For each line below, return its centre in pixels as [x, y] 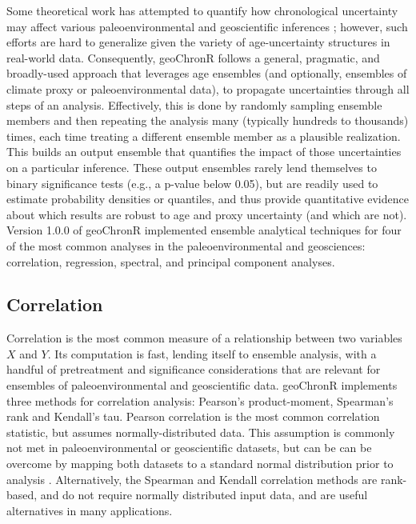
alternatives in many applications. [90, 510]
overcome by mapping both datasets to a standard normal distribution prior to [200, 464]
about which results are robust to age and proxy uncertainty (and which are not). [207, 214]
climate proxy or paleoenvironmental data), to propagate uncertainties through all [208, 88]
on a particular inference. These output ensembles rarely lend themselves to [192, 167]
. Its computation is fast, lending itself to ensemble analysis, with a [212, 353]
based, [22, 495]
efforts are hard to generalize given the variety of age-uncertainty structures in [198, 42]
